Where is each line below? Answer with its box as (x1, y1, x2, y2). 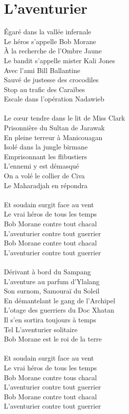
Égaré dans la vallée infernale (4, 26, 92, 37)
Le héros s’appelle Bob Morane (4, 36, 96, 46)
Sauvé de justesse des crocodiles (4, 74, 99, 85)
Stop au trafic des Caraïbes (4, 84, 85, 94)
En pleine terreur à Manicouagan (4, 132, 103, 142)
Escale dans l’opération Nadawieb (4, 94, 105, 104)
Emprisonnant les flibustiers (4, 151, 87, 161)
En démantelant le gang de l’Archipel (4, 295, 115, 305)
